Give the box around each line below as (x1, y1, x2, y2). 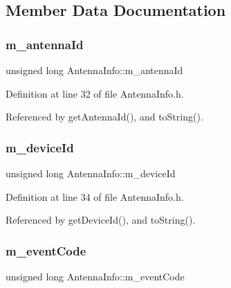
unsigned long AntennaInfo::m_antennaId (6, 63, 183, 77)
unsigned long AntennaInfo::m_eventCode (6, 269, 185, 283)
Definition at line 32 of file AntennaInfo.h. (6, 86, 184, 100)
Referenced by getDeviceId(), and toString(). (6, 213, 196, 227)
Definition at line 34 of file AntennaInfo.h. (6, 189, 184, 204)
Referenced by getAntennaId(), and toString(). (6, 109, 203, 124)
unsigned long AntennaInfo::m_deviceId (6, 166, 176, 180)
